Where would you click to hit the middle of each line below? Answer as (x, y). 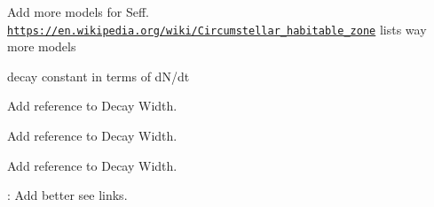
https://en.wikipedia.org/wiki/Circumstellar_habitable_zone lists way (217, 29)
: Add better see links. (67, 195)
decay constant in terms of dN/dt (99, 76)
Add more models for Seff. (78, 11)
